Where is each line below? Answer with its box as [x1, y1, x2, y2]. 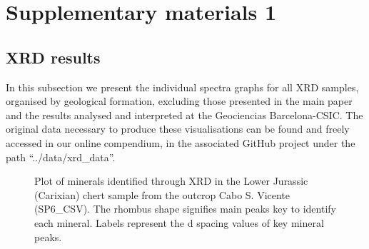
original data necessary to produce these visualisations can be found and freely [6, 121, 350, 136]
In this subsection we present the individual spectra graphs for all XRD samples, [6, 79, 359, 94]
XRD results [6, 46, 101, 68]
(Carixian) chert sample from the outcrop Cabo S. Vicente [34, 187, 290, 202]
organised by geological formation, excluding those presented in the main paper [6, 93, 353, 108]
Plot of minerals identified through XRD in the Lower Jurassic [34, 173, 308, 188]
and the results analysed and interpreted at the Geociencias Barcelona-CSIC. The [6, 107, 363, 122]
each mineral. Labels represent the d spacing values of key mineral [34, 215, 324, 230]
